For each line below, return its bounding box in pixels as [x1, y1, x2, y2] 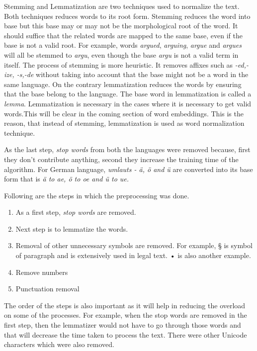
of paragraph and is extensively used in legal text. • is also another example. [15, 250, 251, 261]
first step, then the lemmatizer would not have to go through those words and [4, 320, 241, 330]
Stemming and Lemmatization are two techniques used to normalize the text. [4, 1, 240, 11]
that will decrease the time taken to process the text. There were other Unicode [4, 329, 247, 340]
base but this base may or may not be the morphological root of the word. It [4, 20, 238, 31]
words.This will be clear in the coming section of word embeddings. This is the [4, 108, 244, 118]
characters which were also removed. [4, 339, 114, 350]
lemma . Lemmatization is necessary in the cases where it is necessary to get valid [4, 98, 252, 108]
